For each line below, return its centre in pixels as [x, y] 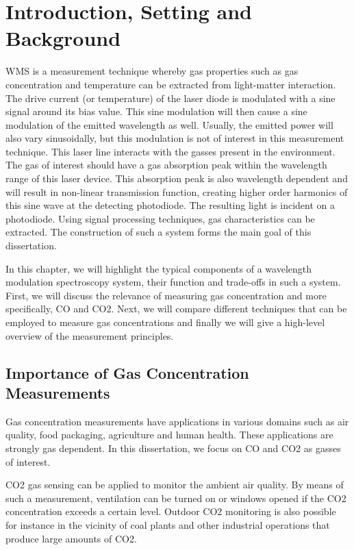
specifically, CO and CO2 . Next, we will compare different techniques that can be [176, 309]
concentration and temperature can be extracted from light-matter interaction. [171, 84]
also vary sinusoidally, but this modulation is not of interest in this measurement [175, 138]
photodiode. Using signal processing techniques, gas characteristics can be [160, 218]
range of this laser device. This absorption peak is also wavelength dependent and [177, 178]
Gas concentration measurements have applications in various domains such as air [177, 421]
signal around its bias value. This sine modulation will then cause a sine [156, 111]
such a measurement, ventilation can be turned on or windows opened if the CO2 [176, 498]
